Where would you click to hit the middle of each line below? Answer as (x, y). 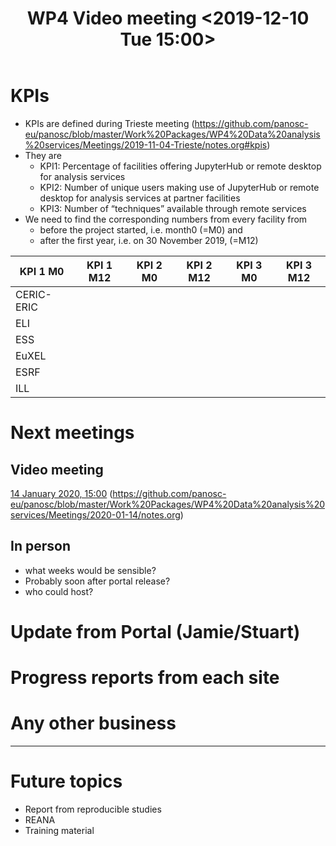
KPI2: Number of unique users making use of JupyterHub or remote (179, 187)
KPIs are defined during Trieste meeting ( (109, 123)
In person (40, 546)
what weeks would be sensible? (90, 570)
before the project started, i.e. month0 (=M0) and (141, 229)
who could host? (59, 591)
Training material (59, 830)
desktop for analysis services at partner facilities (140, 198)
